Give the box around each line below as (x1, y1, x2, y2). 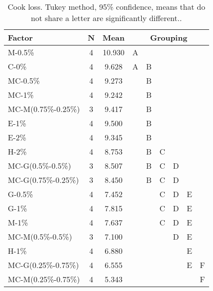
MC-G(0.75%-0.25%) (8, 174, 79, 185)
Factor (8, 32, 33, 43)
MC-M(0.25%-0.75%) (8, 273, 80, 285)
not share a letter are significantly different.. (31, 12, 182, 23)
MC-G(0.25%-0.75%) (8, 259, 79, 270)
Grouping (150, 32, 188, 43)
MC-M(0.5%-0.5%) (8, 231, 72, 242)
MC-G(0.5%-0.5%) (8, 160, 71, 171)
